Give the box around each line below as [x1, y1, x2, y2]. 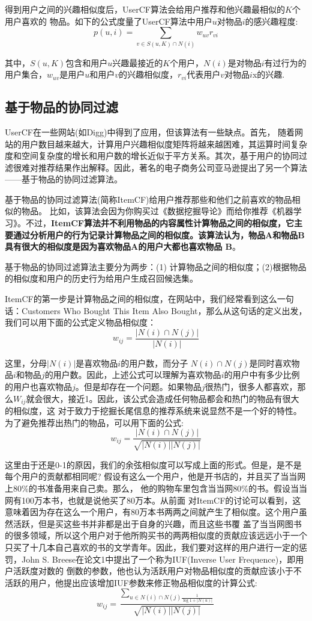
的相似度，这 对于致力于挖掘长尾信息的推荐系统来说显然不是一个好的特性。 [5, 404, 302, 417]
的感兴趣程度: [245, 14, 298, 27]
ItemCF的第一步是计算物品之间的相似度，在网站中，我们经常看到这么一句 [5, 292, 294, 305]
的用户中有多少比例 [224, 368, 300, 381]
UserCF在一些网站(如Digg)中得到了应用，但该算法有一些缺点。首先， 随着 [5, 125, 295, 138]
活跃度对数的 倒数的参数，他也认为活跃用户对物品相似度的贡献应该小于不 [13, 564, 302, 577]
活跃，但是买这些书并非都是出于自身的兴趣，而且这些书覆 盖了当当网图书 [13, 517, 302, 530]
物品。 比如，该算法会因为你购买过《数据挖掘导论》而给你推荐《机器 [21, 205, 293, 217]
